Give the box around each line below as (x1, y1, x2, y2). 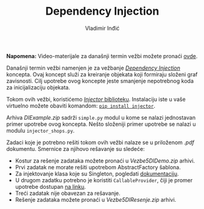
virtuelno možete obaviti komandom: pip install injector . (6, 102, 155, 109)
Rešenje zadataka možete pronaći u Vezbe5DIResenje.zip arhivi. (15, 196, 177, 203)
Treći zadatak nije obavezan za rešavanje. (15, 189, 121, 197)
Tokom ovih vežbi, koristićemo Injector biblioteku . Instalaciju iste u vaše (6, 95, 186, 103)
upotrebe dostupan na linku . (15, 183, 86, 190)
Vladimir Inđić (85, 24, 120, 32)
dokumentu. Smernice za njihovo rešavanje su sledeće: (6, 145, 145, 152)
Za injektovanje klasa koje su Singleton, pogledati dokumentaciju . (15, 170, 179, 177)
